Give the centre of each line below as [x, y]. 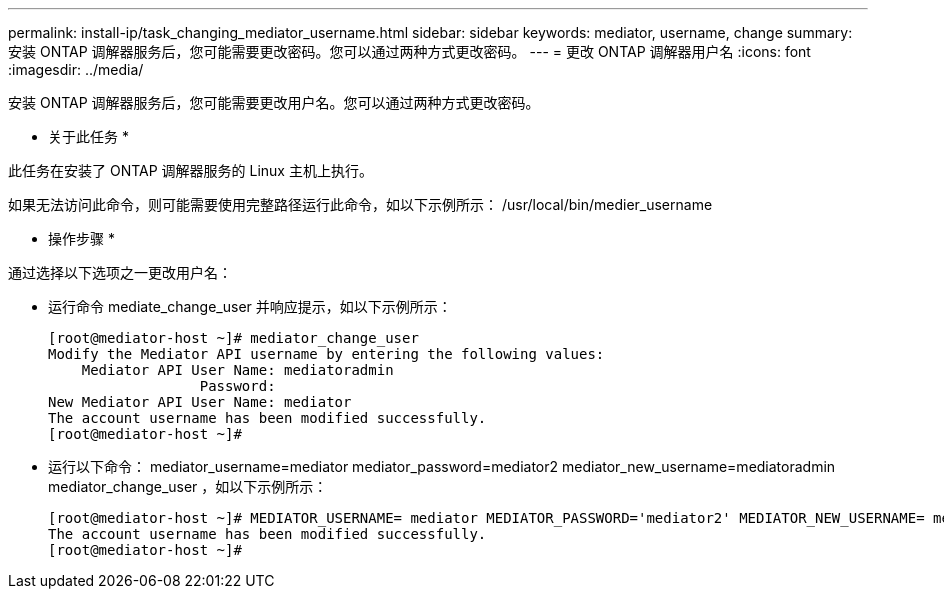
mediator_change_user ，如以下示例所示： [188, 486]
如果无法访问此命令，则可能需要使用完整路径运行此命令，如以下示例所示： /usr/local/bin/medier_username [360, 204]
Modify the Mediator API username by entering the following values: [326, 354]
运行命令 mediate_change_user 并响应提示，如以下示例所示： [250, 306]
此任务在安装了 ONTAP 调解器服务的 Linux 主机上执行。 [190, 170]
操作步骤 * [81, 238]
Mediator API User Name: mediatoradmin [237, 370]
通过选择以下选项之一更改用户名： [120, 272]
